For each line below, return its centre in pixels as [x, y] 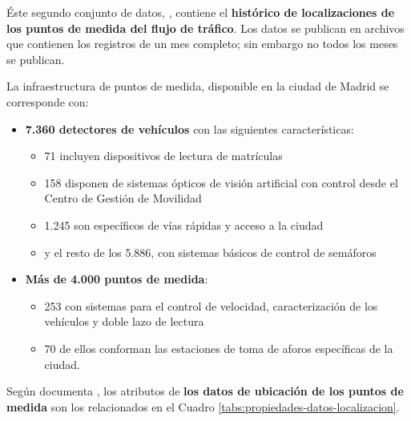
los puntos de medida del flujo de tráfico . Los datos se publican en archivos [205, 28]
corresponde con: [48, 101]
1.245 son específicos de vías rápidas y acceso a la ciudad [184, 225]
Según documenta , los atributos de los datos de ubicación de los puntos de [205, 391]
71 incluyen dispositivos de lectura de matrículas [163, 156]
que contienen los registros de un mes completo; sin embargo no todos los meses [202, 44]
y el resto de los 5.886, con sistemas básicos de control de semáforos [210, 252]
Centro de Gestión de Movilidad [123, 198]
